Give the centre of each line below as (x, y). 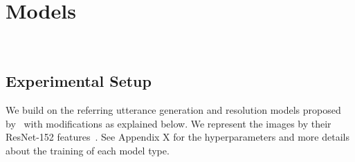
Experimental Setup (79, 81)
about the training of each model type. (88, 150)
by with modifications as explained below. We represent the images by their (169, 123)
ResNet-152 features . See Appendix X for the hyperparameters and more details (177, 137)
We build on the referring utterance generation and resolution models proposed (173, 109)
